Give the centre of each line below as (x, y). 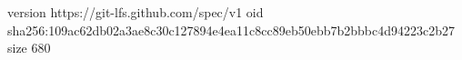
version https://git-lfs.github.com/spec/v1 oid (136, 12)
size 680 (29, 48)
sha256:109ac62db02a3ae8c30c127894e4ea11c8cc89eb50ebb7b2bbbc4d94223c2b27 (231, 30)
